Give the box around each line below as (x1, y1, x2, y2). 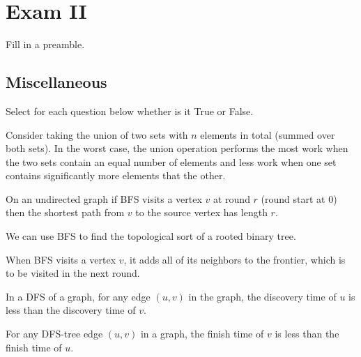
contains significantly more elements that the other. (6, 168, 226, 183)
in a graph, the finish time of (140, 326, 264, 341)
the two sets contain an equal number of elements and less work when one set (6, 154, 337, 169)
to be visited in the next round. (6, 266, 140, 280)
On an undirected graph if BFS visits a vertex (6, 191, 202, 206)
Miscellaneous (6, 71, 107, 93)
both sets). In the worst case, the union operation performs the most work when (6, 141, 348, 155)
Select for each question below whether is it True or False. (6, 103, 254, 118)
